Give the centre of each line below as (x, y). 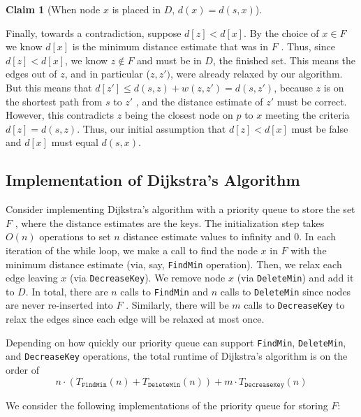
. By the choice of (281, 32)
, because (293, 87)
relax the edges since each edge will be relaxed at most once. (135, 319)
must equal (75, 142)
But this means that (49, 87)
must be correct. (312, 101)
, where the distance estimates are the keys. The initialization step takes (170, 222)
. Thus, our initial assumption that (152, 128)
